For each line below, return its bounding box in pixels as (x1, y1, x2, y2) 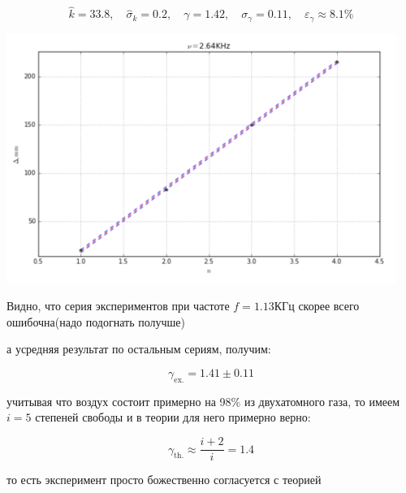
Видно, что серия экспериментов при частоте (6, 297, 230, 314)
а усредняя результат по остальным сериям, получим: (6, 340, 271, 357)
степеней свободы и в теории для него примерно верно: (35, 409, 311, 426)
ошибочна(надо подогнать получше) (6, 313, 185, 330)
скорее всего (298, 297, 360, 314)
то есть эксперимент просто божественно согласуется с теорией (6, 471, 322, 488)
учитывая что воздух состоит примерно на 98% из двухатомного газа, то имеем (6, 392, 400, 409)
